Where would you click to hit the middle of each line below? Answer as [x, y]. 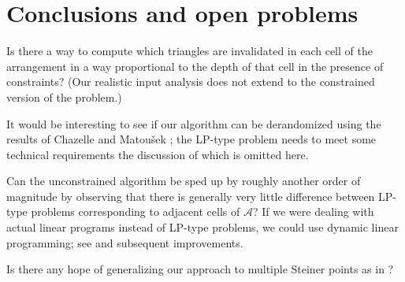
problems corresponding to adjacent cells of [136, 211]
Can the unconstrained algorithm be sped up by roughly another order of [184, 181]
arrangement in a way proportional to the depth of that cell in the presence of [195, 66]
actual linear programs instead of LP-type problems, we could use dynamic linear [202, 227]
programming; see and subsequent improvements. [125, 242]
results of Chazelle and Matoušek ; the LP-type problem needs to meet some [191, 139]
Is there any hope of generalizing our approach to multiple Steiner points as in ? [200, 269]
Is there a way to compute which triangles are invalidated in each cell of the [189, 51]
